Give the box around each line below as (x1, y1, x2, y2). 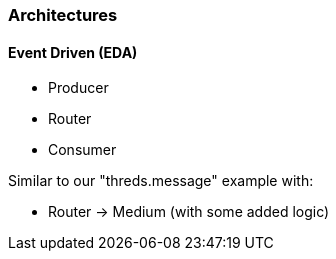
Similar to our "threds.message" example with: (8, 172, 314, 190)
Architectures (8, 5, 118, 25)
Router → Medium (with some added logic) (48, 203, 330, 221)
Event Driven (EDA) (8, 43, 138, 61)
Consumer (48, 141, 117, 159)
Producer (48, 79, 109, 97)
